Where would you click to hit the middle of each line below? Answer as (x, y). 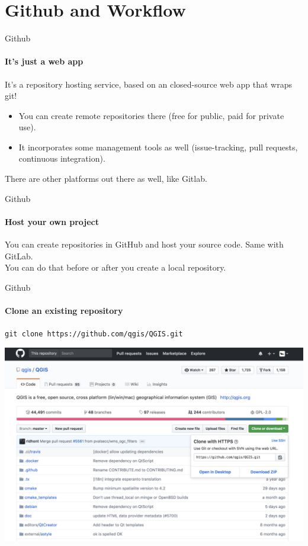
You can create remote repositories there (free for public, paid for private (151, 115)
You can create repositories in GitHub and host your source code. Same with (144, 244)
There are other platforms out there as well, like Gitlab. (106, 179)
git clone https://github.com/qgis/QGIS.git (94, 334)
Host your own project (52, 221)
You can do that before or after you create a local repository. (115, 267)
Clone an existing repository (64, 311)
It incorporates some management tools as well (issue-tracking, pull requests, (158, 147)
